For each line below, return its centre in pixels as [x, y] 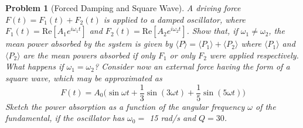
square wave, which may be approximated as [84, 77]
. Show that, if [212, 31]
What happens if [35, 66]
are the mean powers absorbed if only [89, 55]
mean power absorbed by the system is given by [89, 44]
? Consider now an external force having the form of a [192, 66]
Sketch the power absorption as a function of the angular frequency [125, 106]
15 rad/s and [173, 118]
